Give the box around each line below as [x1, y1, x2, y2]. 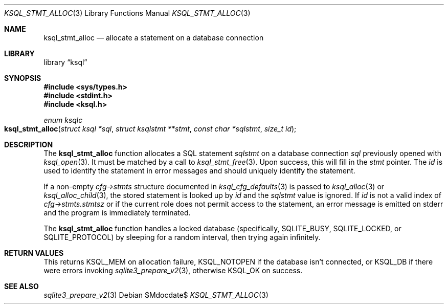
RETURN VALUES [4, 249, 64, 257]
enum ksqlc [43, 116, 83, 124]
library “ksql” [43, 58, 87, 67]
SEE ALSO [4, 282, 39, 291]
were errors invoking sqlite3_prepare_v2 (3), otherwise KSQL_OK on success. [43, 266, 303, 275]
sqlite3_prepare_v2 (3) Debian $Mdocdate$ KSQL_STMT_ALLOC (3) [43, 291, 268, 299]
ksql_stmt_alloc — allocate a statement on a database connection [43, 33, 264, 42]
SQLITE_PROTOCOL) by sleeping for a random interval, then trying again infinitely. [43, 233, 321, 241]
